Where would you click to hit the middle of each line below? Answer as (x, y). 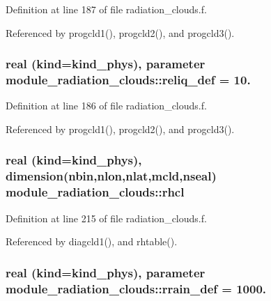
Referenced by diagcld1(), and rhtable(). (92, 241)
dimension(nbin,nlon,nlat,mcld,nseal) (111, 176)
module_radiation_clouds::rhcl (95, 192)
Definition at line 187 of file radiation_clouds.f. (106, 9)
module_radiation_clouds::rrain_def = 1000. (136, 288)
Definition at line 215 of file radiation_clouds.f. (106, 218)
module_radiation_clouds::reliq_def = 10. (128, 80)
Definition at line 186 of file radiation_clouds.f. (106, 106)
